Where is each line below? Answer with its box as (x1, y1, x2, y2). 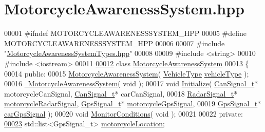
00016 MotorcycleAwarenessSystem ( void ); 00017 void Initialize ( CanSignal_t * (4, 78, 258, 89)
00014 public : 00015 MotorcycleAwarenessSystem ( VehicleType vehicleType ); (4, 68, 249, 79)
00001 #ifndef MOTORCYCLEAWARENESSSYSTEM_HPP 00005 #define (4, 28, 247, 39)
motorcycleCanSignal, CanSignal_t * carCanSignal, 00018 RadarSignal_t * (4, 88, 238, 99)
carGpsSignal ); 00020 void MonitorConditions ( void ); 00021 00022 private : (4, 108, 243, 119)
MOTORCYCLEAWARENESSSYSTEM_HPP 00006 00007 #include (4, 37, 225, 48)
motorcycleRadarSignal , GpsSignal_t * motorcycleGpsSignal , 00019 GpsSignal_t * (4, 98, 261, 109)
